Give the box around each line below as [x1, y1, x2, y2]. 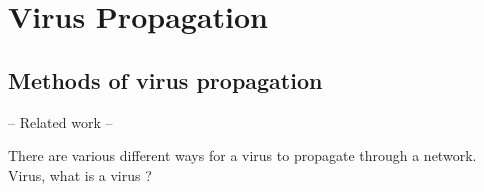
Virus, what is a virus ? [8, 164, 152, 185]
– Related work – [8, 111, 113, 132]
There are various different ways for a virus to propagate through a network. [8, 145, 477, 166]
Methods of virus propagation [8, 64, 323, 95]
